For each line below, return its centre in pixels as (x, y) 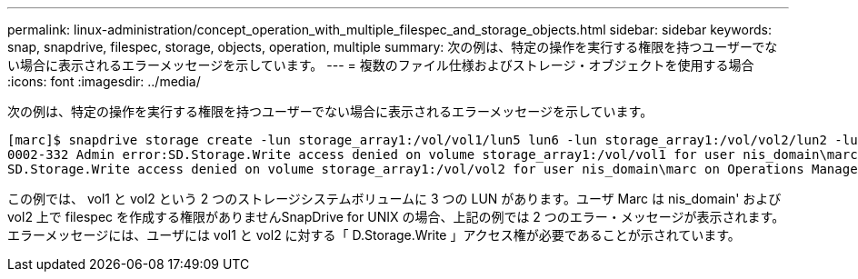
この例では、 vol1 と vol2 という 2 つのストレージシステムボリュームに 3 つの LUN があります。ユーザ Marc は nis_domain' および (394, 199)
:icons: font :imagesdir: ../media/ (104, 81)
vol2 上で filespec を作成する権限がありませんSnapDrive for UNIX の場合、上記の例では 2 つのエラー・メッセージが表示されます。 (396, 217)
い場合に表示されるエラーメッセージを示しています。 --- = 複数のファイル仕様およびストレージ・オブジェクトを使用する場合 (381, 65)
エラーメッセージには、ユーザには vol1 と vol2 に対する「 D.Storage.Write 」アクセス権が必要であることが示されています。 (374, 235)
